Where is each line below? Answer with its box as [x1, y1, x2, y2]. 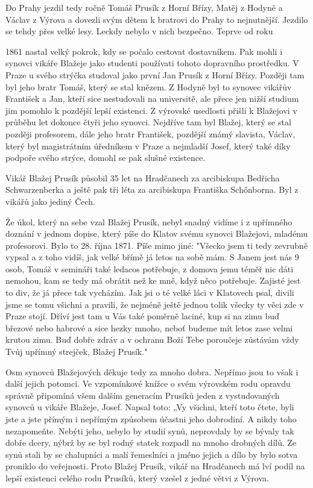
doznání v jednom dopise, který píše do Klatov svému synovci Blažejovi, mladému [5, 227, 308, 240]
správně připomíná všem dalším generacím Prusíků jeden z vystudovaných [5, 389, 280, 401]
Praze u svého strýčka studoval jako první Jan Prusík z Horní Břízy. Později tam [5, 68, 305, 81]
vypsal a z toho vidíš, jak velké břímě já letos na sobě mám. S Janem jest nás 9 [5, 251, 299, 263]
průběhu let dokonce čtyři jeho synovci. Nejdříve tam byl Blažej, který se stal [5, 116, 291, 128]
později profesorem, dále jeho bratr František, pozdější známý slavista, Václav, [5, 127, 296, 140]
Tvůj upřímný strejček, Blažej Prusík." [5, 345, 148, 358]
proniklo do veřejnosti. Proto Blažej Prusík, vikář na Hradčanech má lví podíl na [5, 460, 305, 472]
